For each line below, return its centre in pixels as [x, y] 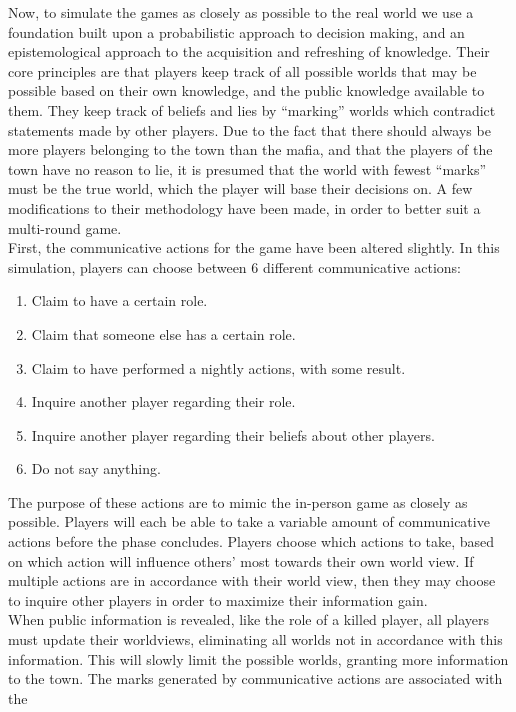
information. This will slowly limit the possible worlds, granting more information [258, 658]
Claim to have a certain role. [119, 300]
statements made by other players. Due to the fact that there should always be [249, 129]
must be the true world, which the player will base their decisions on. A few [240, 188]
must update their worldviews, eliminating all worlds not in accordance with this [255, 639]
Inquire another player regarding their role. [163, 401]
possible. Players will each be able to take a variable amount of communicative [249, 521]
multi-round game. [65, 227]
